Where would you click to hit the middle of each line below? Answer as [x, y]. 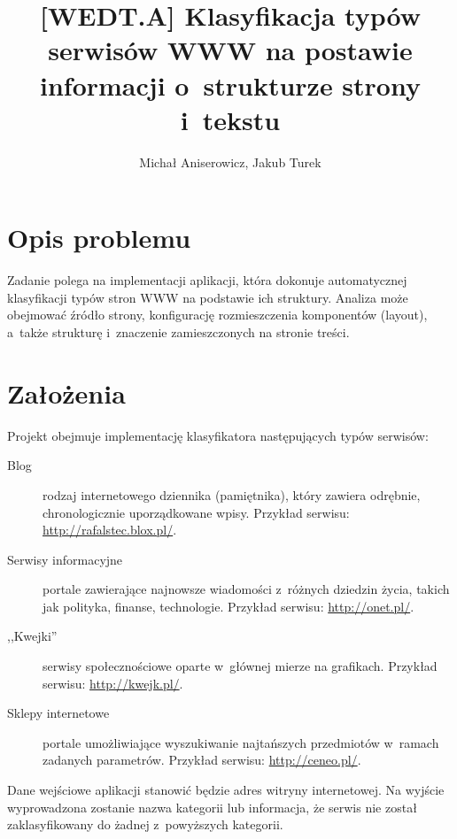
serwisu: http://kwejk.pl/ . [113, 683]
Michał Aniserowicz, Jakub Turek [230, 162]
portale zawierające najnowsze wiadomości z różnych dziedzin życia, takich [246, 589]
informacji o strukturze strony [230, 85]
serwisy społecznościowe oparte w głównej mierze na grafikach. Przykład [240, 666]
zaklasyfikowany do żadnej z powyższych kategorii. [145, 824]
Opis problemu [99, 238]
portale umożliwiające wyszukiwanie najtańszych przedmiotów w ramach [241, 742]
